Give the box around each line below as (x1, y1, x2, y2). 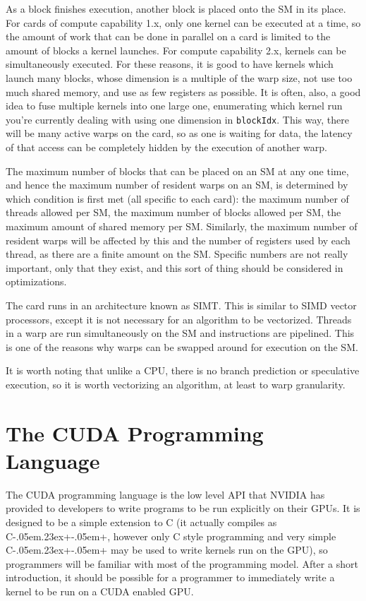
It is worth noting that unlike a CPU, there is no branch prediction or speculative (6, 363, 360, 378)
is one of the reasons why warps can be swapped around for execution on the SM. (6, 339, 358, 354)
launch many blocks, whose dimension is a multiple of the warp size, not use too (6, 70, 353, 85)
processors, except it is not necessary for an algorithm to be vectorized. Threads (6, 311, 352, 326)
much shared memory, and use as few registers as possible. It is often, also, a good (6, 84, 361, 99)
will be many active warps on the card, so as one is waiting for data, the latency (6, 126, 353, 141)
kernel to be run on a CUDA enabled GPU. (6, 583, 194, 598)
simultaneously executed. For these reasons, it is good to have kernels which (6, 56, 334, 71)
